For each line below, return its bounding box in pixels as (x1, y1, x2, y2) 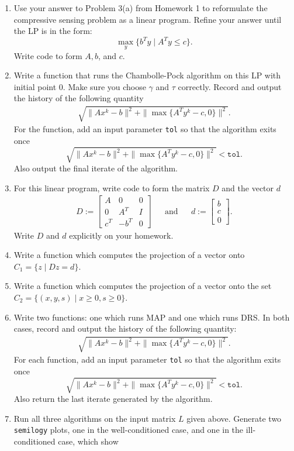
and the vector (222, 181, 274, 194)
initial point (13, 80, 57, 92)
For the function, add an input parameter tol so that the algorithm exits (13, 123, 276, 135)
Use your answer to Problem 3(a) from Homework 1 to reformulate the (13, 2, 268, 13)
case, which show (58, 435, 119, 447)
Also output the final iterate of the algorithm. (13, 162, 178, 174)
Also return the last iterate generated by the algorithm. (13, 393, 213, 405)
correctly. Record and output (178, 80, 282, 92)
